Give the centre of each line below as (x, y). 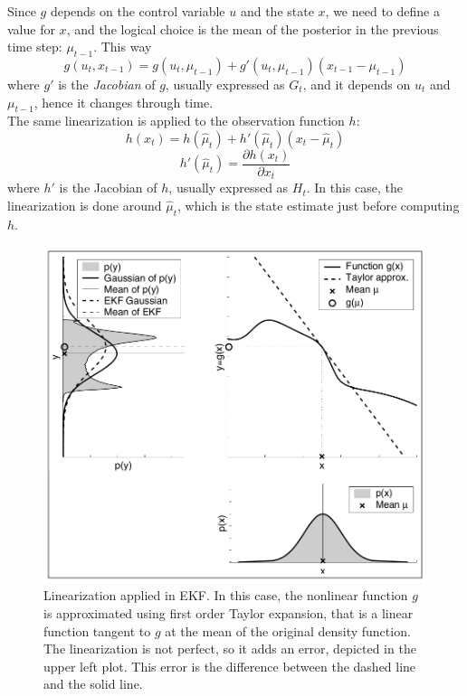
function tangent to (97, 630)
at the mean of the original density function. (288, 630)
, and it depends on (357, 84)
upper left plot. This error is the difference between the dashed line (230, 666)
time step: (35, 47)
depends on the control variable (138, 11)
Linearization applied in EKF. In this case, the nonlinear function (226, 595)
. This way (123, 47)
